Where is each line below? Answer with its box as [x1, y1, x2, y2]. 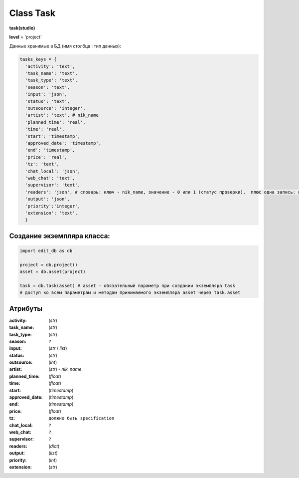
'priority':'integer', [25, 203, 81, 209]
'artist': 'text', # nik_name [25, 112, 99, 118]
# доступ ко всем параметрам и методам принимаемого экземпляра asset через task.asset [19, 290, 241, 295]
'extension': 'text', [25, 210, 78, 216]
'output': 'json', [25, 196, 70, 202]
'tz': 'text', [25, 161, 60, 167]
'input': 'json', [25, 91, 67, 97]
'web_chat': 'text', [25, 175, 75, 181]
